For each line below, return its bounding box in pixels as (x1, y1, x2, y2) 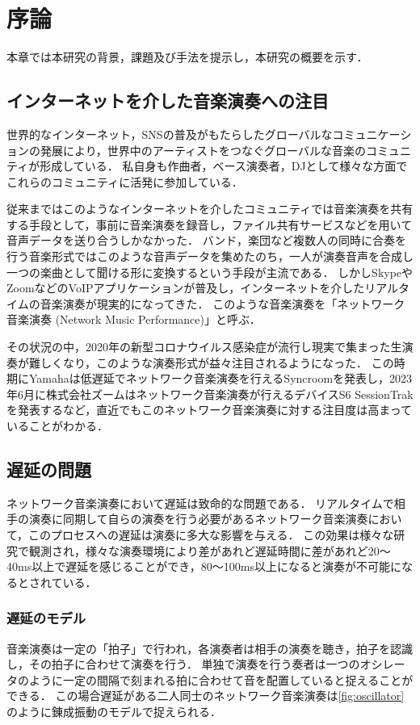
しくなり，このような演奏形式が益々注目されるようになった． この (40, 354, 394, 371)
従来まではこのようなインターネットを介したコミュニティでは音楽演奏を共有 (6, 200, 414, 217)
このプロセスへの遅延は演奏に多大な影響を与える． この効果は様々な (28, 526, 394, 543)
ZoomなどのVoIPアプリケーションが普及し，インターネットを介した (6, 279, 365, 296)
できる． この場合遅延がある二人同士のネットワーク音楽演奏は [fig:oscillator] (6, 687, 405, 704)
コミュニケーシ (332, 125, 412, 142)
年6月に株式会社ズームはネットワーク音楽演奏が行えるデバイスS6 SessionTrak (6, 385, 414, 402)
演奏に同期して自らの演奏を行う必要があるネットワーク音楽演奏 (28, 510, 368, 527)
